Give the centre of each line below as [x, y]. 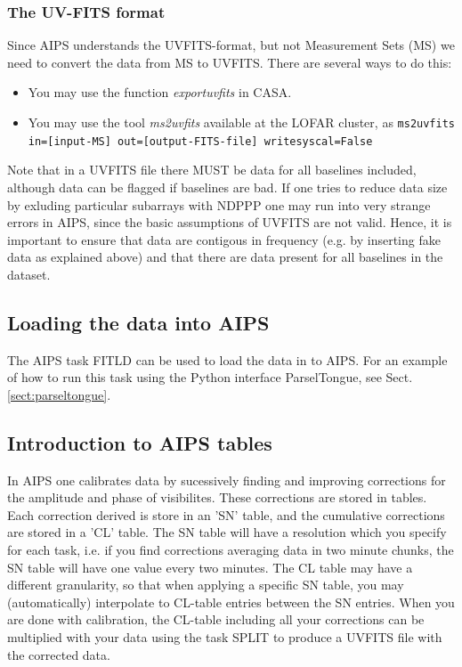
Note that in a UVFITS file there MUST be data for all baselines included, [212, 170]
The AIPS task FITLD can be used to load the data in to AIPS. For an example [227, 359]
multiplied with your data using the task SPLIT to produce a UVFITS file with [225, 637]
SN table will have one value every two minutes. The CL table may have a [210, 567]
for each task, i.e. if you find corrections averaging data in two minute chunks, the [231, 550]
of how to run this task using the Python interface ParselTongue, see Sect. [210, 377]
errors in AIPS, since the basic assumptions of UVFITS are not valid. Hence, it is [230, 222]
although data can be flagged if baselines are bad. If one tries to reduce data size [227, 187]
